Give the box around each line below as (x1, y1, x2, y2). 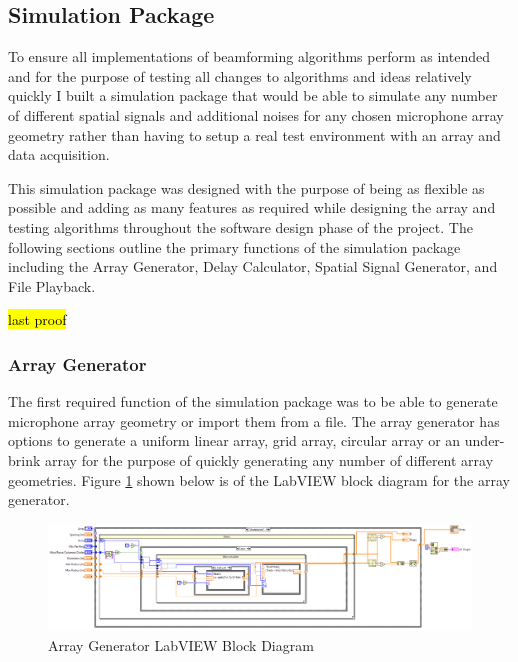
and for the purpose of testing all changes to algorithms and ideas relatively (8, 65, 472, 86)
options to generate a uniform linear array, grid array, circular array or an (8, 430, 461, 451)
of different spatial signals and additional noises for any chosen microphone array (8, 104, 504, 125)
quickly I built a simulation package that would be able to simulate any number (8, 85, 498, 106)
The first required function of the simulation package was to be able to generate (8, 391, 498, 412)
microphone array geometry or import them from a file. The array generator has (8, 410, 500, 431)
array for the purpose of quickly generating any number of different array (45, 449, 494, 470)
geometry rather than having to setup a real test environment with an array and (8, 124, 501, 145)
